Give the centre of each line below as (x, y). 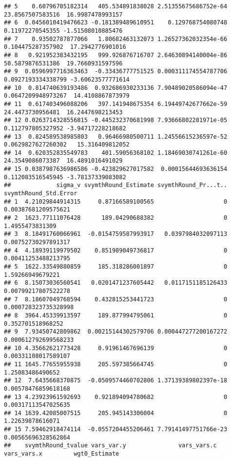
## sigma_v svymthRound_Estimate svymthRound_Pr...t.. (116, 185)
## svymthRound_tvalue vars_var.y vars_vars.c (110, 446)
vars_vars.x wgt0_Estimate (62, 454)
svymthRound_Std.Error (41, 194)
